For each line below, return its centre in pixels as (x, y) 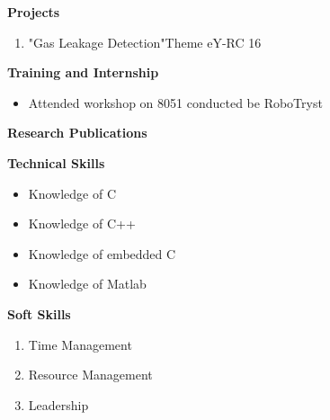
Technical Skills (56, 162)
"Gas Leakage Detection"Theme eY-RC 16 (145, 42)
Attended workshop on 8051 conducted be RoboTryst (175, 102)
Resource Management (90, 375)
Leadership (58, 404)
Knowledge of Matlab (87, 284)
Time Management (80, 344)
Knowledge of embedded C (102, 253)
